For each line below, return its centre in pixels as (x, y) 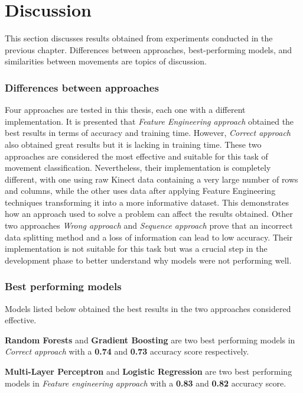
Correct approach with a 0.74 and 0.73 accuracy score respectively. (127, 351)
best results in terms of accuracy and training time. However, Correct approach (148, 133)
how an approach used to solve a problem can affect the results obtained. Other (149, 214)
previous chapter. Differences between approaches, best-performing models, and (149, 49)
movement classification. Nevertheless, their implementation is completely (138, 168)
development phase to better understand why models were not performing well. (148, 260)
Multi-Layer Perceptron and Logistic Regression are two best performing (149, 371)
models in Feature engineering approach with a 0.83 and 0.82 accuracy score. (146, 383)
